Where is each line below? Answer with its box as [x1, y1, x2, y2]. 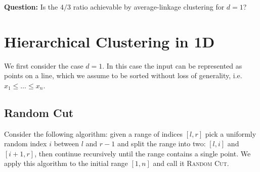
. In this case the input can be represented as [102, 60, 242, 71]
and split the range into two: [117, 138, 206, 149]
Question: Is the [4, 2, 58, 12]
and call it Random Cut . [153, 158, 229, 168]
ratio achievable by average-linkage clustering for [73, 2, 225, 12]
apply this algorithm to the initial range [4, 158, 128, 168]
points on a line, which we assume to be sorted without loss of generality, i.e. [4, 70, 242, 81]
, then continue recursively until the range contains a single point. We [34, 148, 251, 158]
